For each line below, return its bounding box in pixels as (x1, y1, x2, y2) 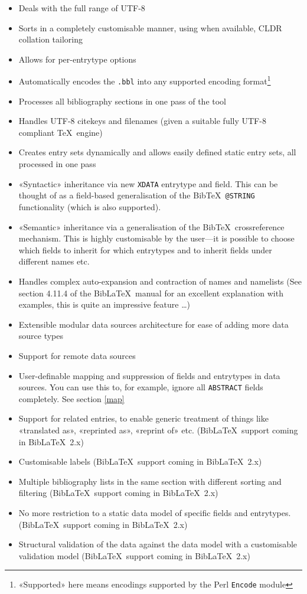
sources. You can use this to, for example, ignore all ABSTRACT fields (18, 381, 263, 393)
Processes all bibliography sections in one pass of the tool (18, 94, 226, 107)
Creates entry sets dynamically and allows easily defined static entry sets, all (18, 146, 296, 158)
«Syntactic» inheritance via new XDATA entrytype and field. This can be (18, 177, 278, 190)
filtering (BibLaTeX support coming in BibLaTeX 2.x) (18, 487, 218, 499)
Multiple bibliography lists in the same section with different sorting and (18, 475, 282, 487)
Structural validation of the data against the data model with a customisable (18, 538, 298, 550)
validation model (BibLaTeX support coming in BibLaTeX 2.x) (18, 549, 250, 562)
